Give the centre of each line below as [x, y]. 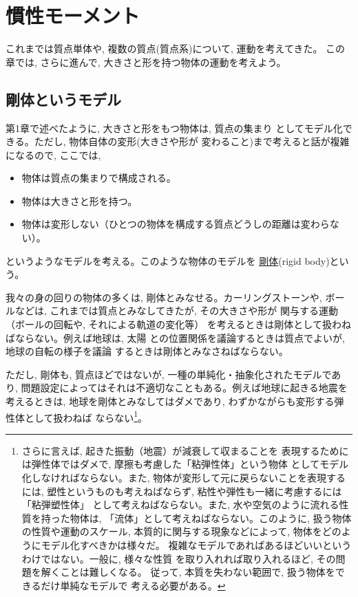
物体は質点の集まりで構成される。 [99, 178]
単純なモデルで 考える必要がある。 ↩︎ [143, 585]
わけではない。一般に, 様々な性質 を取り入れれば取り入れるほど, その [179, 558]
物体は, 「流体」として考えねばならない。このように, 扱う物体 [211, 518]
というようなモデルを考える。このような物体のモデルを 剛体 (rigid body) [168, 260]
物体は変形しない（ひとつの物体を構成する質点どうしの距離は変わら [176, 224]
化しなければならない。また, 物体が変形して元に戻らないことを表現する [183, 478]
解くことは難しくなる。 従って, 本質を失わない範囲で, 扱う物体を [188, 572]
